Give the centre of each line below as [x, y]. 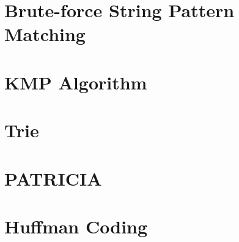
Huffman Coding [76, 226]
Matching [45, 34]
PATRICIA [53, 178]
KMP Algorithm [76, 82]
